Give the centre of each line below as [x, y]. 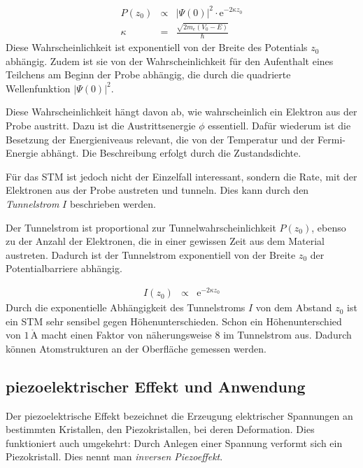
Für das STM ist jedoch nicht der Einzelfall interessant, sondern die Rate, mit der [181, 176]
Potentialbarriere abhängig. [64, 268]
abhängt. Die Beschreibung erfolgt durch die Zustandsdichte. [171, 153]
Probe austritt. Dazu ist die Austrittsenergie [101, 126]
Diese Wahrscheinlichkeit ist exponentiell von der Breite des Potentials [157, 47]
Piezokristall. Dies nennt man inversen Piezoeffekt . [114, 456]
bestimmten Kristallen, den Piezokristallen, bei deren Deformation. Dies [160, 429]
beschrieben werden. [113, 204]
